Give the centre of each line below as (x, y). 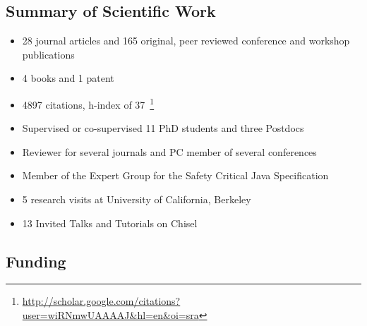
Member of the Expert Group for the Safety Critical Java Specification (175, 175)
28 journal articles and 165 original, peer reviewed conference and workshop (186, 41)
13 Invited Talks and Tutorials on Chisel (110, 223)
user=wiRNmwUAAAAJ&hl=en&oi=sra (110, 315)
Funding (36, 261)
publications (48, 54)
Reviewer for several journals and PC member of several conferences (169, 151)
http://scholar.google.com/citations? (101, 301)
